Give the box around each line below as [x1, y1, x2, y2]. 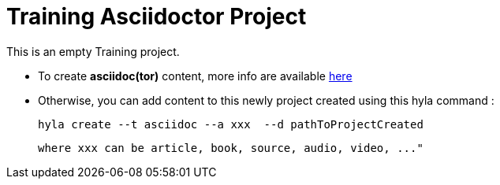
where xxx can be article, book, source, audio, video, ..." [38, 141, 424, 154]
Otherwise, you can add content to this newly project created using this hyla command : [38, 93, 494, 107]
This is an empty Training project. [6, 44, 180, 58]
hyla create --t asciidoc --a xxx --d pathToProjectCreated [38, 117, 424, 131]
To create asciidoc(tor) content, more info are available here [38, 68, 353, 83]
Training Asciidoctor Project [6, 3, 307, 30]
